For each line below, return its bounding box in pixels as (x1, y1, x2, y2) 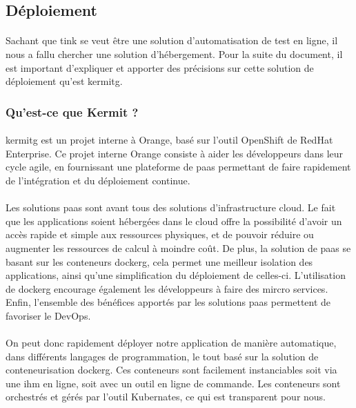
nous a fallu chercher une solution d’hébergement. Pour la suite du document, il (6, 46, 343, 61)
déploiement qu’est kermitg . (6, 74, 123, 88)
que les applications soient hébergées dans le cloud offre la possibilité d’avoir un (6, 213, 342, 228)
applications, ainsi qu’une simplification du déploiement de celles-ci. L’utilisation (6, 268, 346, 282)
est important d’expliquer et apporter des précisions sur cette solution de (6, 60, 314, 75)
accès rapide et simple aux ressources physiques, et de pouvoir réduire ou (6, 227, 314, 242)
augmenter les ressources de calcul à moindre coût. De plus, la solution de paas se (6, 240, 351, 255)
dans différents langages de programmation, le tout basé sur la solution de (6, 349, 319, 363)
